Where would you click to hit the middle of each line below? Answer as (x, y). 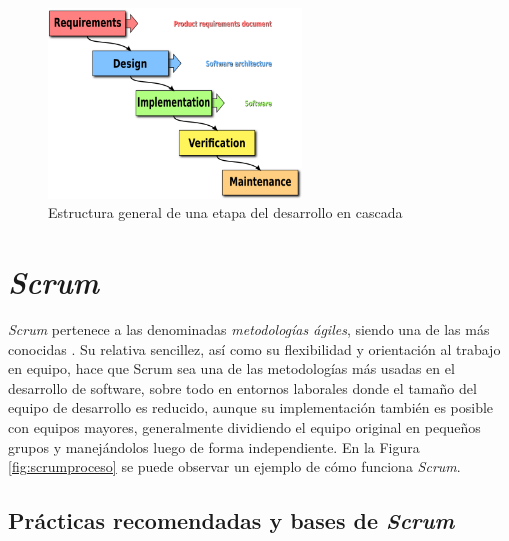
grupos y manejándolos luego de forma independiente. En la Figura (214, 446)
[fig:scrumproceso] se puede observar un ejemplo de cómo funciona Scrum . (234, 466)
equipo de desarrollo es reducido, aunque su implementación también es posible (251, 407)
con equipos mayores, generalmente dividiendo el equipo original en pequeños (244, 427)
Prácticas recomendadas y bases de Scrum (231, 520)
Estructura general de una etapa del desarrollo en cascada (225, 212)
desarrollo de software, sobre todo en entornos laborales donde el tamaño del (242, 387)
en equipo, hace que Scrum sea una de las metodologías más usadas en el (231, 368)
